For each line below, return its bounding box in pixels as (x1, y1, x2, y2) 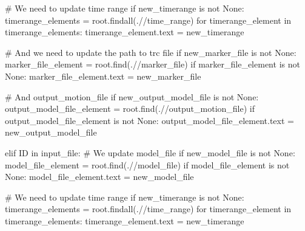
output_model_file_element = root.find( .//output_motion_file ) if (5, 102, 255, 115)
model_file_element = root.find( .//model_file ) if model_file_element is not (5, 158, 290, 171)
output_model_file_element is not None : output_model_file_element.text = (5, 114, 294, 126)
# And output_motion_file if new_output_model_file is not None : (5, 90, 259, 103)
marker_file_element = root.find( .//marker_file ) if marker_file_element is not (5, 58, 300, 71)
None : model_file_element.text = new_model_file (5, 170, 194, 183)
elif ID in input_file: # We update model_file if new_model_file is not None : (5, 146, 295, 159)
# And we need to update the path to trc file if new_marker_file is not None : (5, 46, 297, 58)
